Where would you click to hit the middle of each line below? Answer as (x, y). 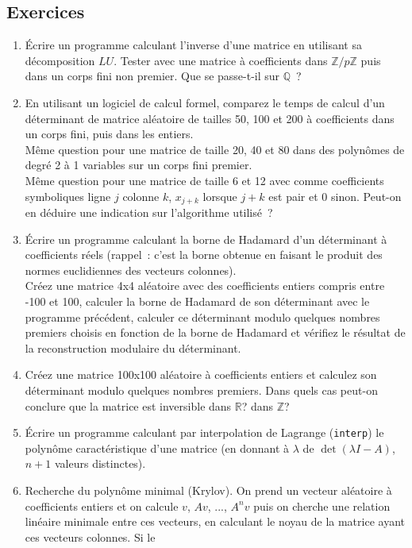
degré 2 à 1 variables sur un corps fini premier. (139, 165)
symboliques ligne (68, 196)
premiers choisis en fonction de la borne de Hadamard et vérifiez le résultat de (215, 332)
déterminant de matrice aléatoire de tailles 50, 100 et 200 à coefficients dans (210, 118)
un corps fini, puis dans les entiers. (109, 134)
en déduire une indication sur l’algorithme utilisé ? (149, 212)
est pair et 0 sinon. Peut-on (335, 196)
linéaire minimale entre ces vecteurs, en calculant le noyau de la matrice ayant (215, 521)
